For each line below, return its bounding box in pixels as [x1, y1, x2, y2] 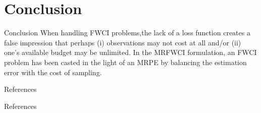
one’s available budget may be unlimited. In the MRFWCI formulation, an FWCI [4, 47, 257, 58]
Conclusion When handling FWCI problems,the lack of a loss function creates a [4, 27, 250, 38]
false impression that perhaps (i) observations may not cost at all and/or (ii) [4, 37, 241, 47]
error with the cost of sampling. [4, 67, 102, 77]
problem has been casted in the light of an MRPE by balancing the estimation [4, 56, 247, 67]
